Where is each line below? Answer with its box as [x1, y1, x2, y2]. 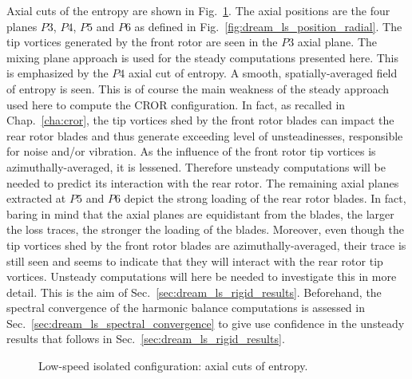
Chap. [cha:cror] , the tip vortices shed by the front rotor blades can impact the [6, 112, 394, 128]
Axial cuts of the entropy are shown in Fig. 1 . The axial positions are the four [6, 2, 390, 18]
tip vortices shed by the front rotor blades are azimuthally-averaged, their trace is [6, 236, 406, 253]
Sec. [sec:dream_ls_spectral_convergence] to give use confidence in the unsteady [6, 314, 405, 331]
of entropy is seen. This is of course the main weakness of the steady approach [6, 80, 390, 97]
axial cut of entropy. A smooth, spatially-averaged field [129, 65, 398, 81]
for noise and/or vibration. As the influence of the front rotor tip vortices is [6, 143, 376, 160]
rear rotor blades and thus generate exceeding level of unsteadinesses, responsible [6, 127, 403, 144]
